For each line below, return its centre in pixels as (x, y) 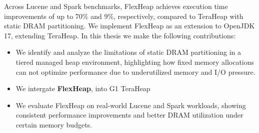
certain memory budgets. (54, 124)
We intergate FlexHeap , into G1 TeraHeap (83, 88)
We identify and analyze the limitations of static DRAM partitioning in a (128, 52)
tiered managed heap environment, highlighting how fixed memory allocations (135, 62)
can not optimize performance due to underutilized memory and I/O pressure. (135, 71)
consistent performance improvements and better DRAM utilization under (129, 115)
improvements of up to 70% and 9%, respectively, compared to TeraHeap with (124, 16)
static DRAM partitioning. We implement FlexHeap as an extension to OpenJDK (129, 26)
